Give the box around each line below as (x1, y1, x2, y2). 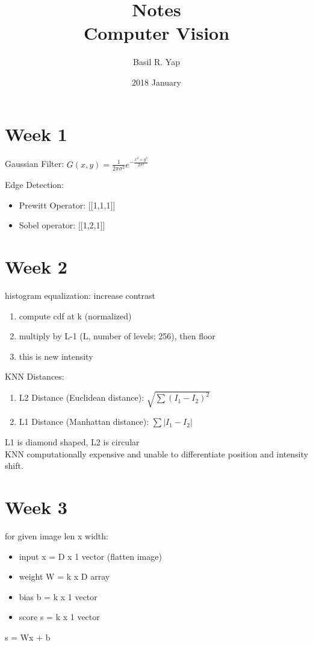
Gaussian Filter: (5, 157, 64, 170)
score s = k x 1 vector (19, 610, 100, 623)
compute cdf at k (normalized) (19, 309, 132, 322)
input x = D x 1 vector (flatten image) (19, 550, 162, 562)
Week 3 (5, 495, 67, 519)
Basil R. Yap (133, 55, 180, 68)
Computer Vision (83, 20, 230, 45)
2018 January (132, 75, 181, 88)
